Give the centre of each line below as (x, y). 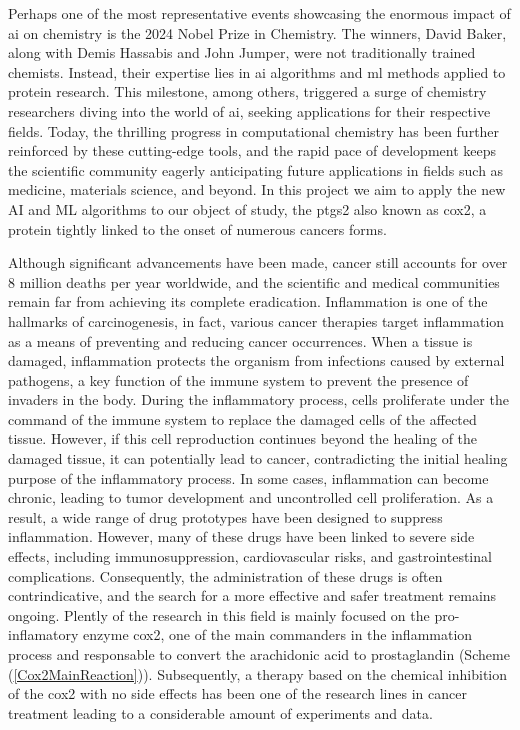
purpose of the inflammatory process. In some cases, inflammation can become (248, 477)
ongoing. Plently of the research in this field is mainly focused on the (219, 614)
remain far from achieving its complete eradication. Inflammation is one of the (248, 301)
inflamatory (43, 634)
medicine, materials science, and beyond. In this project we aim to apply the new (257, 189)
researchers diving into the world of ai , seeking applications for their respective (249, 110)
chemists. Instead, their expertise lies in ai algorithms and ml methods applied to (257, 71)
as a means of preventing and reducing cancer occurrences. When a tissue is (240, 340)
